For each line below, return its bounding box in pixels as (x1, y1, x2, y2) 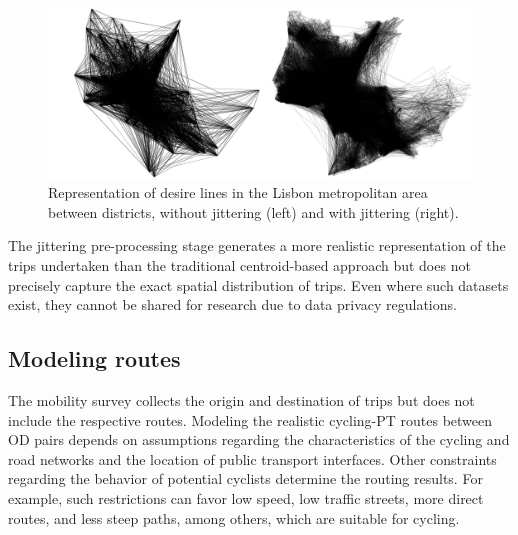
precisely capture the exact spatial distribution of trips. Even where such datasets (8, 274, 509, 295)
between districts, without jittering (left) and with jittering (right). (48, 201, 459, 222)
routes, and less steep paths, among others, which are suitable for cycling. (8, 507, 460, 528)
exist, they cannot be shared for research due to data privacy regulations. (8, 294, 457, 315)
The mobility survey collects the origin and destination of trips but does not (8, 389, 475, 410)
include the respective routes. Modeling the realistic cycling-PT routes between (8, 409, 493, 430)
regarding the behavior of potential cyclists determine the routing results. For (8, 468, 483, 489)
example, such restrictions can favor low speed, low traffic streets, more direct (8, 487, 484, 508)
